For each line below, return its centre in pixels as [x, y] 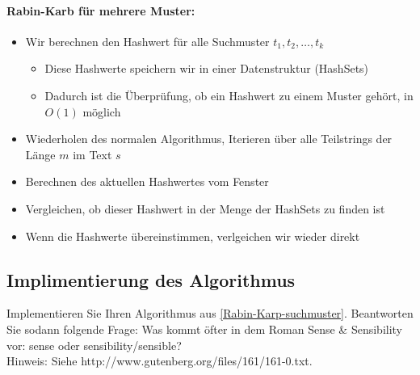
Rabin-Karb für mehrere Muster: [101, 10]
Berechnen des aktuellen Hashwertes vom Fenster [147, 181]
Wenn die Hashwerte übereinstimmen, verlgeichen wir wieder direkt [193, 236]
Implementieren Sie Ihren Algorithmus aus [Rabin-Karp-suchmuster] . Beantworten [210, 313]
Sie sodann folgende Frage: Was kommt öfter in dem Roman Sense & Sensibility [204, 329]
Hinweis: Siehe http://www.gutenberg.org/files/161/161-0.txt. [160, 361]
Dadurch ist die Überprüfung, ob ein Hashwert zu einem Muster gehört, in [229, 95]
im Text [92, 154]
